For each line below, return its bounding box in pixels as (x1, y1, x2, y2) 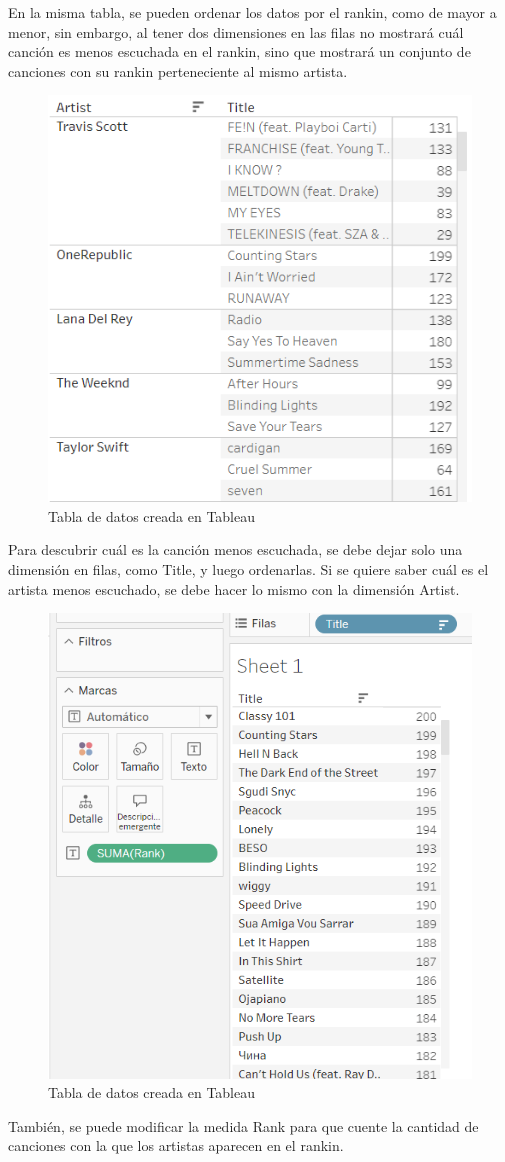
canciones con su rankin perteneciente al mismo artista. (8, 60, 348, 81)
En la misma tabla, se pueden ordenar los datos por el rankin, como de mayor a (8, 2, 497, 22)
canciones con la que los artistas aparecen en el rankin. (8, 1135, 344, 1156)
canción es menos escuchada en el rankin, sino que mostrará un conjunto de (8, 41, 471, 62)
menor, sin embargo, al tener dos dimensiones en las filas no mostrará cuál (8, 21, 464, 42)
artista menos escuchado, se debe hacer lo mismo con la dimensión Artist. (8, 578, 460, 599)
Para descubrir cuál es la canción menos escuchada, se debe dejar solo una (8, 539, 463, 560)
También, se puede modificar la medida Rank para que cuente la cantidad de (8, 1115, 479, 1136)
